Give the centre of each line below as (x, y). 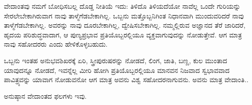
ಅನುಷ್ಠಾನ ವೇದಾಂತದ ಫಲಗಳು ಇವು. (45, 96)
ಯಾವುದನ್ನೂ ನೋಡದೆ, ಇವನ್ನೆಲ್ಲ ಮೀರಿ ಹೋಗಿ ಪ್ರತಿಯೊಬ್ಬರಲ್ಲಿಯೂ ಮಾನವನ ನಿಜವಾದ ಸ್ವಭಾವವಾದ (117, 70)
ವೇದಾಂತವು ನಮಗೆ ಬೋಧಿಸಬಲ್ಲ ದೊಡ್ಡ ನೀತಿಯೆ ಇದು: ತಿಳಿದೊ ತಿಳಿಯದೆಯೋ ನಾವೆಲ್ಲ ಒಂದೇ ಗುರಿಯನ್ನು (122, 6)
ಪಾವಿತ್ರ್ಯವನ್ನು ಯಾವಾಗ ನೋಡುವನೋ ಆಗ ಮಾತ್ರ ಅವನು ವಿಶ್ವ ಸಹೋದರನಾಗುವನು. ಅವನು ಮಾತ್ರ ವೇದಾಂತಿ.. (126, 79)
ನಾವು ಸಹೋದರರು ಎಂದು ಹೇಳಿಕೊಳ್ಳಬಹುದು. (56, 44)
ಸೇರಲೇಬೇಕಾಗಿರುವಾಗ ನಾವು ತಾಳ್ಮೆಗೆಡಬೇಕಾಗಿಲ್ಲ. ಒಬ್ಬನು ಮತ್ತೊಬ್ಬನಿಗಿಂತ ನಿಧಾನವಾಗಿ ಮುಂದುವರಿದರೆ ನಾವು (124, 15)
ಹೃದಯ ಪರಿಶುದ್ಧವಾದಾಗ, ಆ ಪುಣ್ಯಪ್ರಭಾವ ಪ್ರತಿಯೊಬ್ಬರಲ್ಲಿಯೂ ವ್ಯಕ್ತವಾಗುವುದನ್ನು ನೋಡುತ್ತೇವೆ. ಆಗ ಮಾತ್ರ (123, 34)
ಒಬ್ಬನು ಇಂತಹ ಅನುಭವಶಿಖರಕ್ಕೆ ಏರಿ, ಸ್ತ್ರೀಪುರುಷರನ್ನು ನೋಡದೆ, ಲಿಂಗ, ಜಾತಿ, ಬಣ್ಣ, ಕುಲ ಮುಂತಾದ (116, 60)
